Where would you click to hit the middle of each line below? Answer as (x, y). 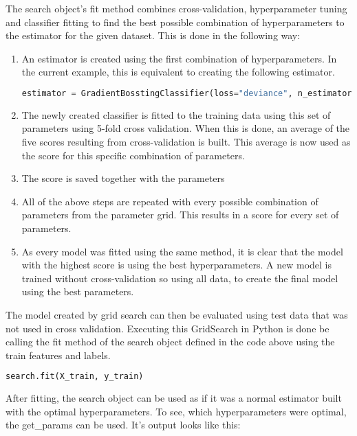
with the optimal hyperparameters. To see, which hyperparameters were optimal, (176, 411)
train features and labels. (58, 355)
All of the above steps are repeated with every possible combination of (170, 201)
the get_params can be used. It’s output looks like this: (123, 425)
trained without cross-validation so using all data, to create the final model (180, 278)
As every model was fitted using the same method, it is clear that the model (182, 251)
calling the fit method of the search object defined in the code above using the (170, 342)
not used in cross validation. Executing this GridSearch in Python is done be (167, 328)
